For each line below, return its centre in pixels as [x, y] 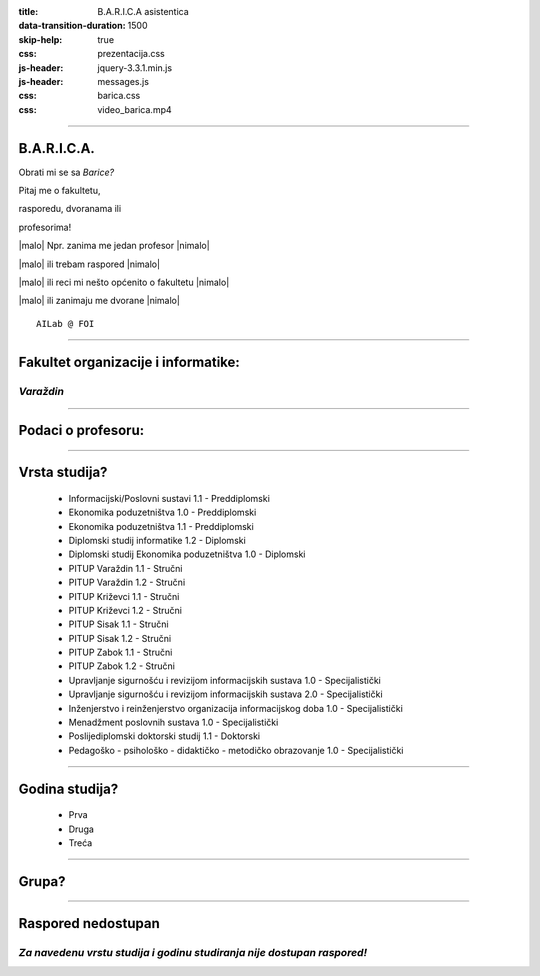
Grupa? [42, 881]
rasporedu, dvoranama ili [70, 209]
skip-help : [40, 39]
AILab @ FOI [65, 323]
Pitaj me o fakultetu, [59, 191]
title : [28, 11]
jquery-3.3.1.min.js [135, 67]
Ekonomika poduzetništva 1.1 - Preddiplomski [161, 526]
